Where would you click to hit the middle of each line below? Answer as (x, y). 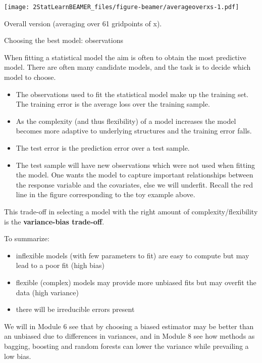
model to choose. (30, 77)
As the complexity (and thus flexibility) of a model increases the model (126, 121)
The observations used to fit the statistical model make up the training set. (132, 94)
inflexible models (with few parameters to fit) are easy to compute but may (133, 255)
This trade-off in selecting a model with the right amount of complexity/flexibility (131, 211)
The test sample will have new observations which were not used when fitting (136, 165)
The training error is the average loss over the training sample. (113, 104)
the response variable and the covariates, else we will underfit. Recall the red (135, 184)
